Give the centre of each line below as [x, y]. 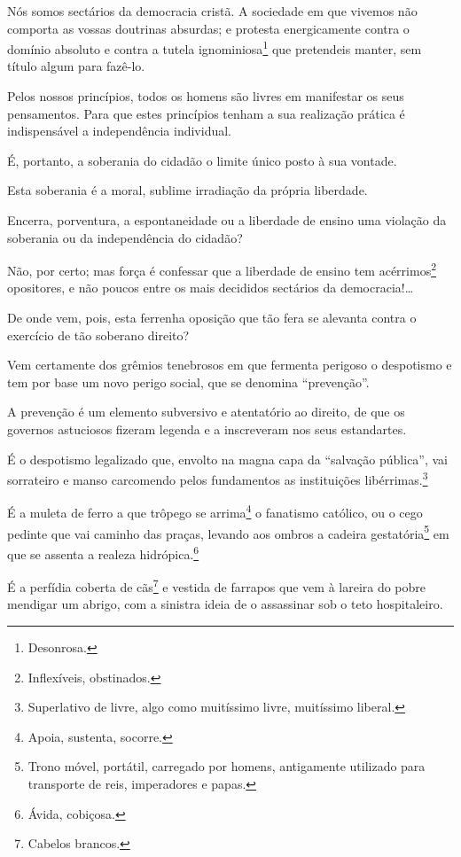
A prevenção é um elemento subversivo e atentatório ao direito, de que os [206, 412]
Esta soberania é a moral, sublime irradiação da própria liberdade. [188, 190]
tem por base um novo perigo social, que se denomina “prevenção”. [188, 382]
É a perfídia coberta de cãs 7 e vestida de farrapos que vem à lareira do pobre [217, 585]
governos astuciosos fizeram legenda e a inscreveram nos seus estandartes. [207, 429]
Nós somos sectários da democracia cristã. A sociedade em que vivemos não [212, 11]
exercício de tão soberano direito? [98, 335]
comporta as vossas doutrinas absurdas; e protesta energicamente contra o [208, 28]
